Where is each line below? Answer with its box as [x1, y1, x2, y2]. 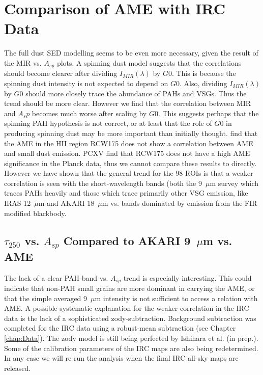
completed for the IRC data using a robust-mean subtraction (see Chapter [4, 323, 236, 333]
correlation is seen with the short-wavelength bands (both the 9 [4, 177, 202, 188]
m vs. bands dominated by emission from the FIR [102, 198, 257, 208]
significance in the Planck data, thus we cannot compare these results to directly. [4, 157, 257, 168]
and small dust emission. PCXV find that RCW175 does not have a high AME [4, 148, 250, 158]
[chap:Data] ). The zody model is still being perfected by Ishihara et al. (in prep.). [4, 333, 258, 343]
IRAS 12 [4, 198, 31, 208]
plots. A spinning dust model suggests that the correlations [56, 57, 242, 68]
